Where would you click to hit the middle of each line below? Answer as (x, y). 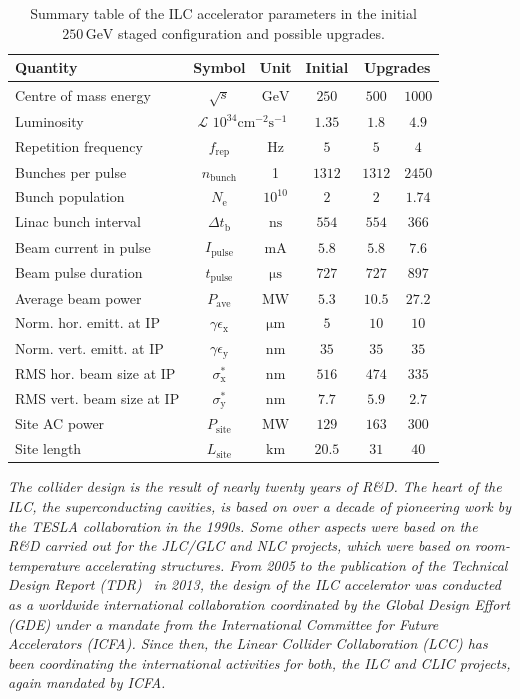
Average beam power (78, 297)
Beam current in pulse (83, 246)
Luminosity (49, 121)
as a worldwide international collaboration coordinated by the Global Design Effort (259, 603)
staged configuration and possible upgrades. (251, 32)
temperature (44, 564)
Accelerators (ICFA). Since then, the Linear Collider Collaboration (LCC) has (248, 643)
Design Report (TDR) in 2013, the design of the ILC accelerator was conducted (254, 584)
